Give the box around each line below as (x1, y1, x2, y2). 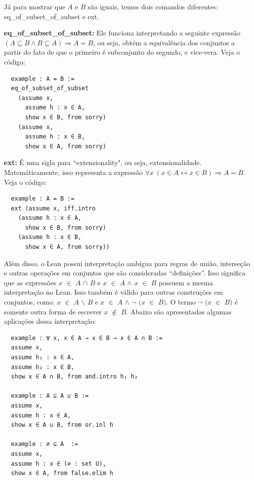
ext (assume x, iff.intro (11, 205, 96, 212)
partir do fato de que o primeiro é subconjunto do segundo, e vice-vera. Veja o (4, 47, 240, 57)
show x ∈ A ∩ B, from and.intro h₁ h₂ (11, 373, 138, 380)
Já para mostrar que (4, 1, 65, 11)
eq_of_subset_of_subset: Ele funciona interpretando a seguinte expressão (4, 28, 241, 38)
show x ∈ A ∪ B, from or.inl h (11, 421, 113, 429)
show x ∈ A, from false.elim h (11, 470, 113, 477)
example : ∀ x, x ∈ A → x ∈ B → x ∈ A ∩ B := (11, 334, 163, 342)
